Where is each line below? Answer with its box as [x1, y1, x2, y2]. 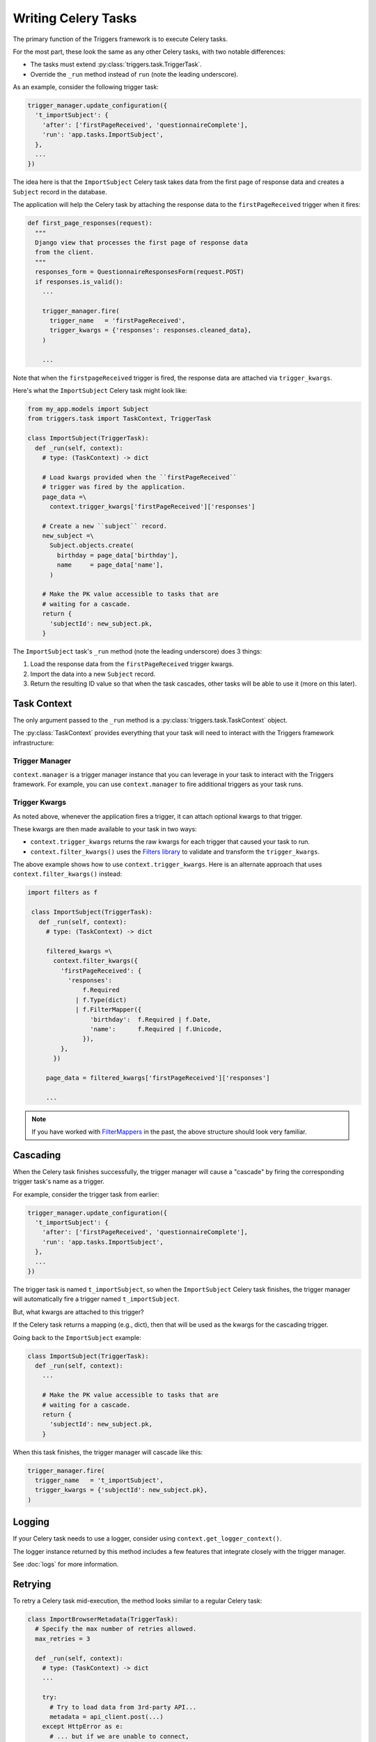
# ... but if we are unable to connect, [49, 1732, 189, 1740]
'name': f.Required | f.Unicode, [89, 1025, 223, 1033]
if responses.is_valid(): [35, 277, 123, 286]
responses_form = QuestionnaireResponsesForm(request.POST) [35, 268, 244, 276]
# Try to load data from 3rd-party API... [49, 1703, 197, 1711]
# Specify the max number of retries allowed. [35, 1625, 197, 1633]
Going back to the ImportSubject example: [13, 1333, 142, 1341]
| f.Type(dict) [75, 996, 127, 1003]
